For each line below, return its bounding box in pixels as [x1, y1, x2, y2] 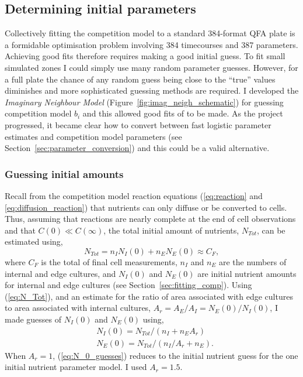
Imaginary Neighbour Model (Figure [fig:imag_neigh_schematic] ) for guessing [5, 95, 284, 108]
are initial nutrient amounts [197, 267, 297, 279]
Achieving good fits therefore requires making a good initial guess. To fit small [5, 50, 285, 62]
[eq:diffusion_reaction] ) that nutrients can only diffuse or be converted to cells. [5, 201, 287, 213]
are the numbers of [218, 255, 287, 268]
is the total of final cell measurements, [41, 255, 177, 268]
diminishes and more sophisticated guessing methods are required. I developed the [5, 84, 299, 97]
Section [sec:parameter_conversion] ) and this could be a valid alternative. [5, 142, 270, 154]
